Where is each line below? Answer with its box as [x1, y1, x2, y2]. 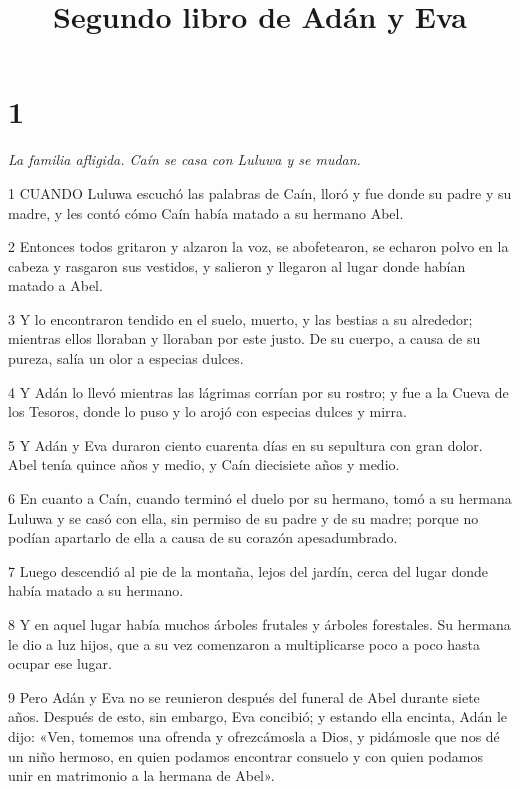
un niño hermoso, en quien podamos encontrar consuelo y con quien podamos [8, 745, 483, 766]
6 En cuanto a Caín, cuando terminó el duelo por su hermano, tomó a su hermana [8, 488, 512, 509]
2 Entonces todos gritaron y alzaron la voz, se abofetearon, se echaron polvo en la [8, 236, 509, 257]
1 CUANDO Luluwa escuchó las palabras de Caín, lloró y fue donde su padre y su [8, 182, 512, 203]
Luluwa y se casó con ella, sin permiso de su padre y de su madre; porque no [8, 507, 479, 528]
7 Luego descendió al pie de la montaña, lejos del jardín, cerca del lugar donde [8, 560, 488, 581]
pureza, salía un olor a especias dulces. [8, 348, 244, 369]
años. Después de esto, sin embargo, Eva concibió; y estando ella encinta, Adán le [8, 706, 508, 727]
